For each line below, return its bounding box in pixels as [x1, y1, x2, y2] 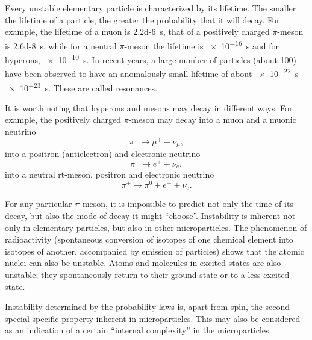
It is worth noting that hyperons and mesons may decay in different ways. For [5, 101, 293, 114]
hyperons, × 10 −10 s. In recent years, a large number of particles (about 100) [5, 52, 297, 66]
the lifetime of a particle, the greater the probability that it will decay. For [5, 13, 280, 26]
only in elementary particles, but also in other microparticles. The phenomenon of [5, 221, 307, 233]
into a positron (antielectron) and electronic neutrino [5, 147, 201, 160]
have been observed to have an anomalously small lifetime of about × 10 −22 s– [5, 66, 303, 79]
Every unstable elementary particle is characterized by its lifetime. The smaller [5, 2, 296, 14]
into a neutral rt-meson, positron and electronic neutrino [5, 168, 214, 181]
